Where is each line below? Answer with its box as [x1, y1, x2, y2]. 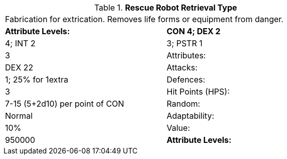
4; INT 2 [5, 38, 36, 48]
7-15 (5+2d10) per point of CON [5, 99, 124, 109]
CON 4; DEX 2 [166, 26, 221, 36]
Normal [5, 111, 33, 121]
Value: [166, 123, 190, 133]
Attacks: [166, 62, 198, 72]
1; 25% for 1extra [5, 74, 68, 85]
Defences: [166, 74, 206, 85]
